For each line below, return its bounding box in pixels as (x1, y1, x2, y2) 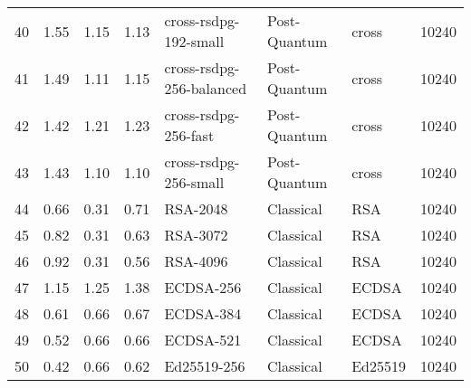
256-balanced (164, 78, 247, 99)
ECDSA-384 (164, 303, 242, 324)
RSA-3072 (164, 224, 228, 245)
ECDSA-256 (164, 277, 242, 298)
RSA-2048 (164, 198, 228, 219)
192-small (164, 31, 225, 52)
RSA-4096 (164, 251, 228, 271)
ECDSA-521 (164, 329, 242, 350)
